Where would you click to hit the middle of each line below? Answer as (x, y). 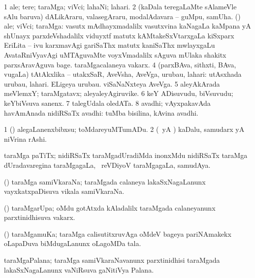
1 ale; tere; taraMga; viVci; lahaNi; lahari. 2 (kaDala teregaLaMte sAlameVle (120, 6)
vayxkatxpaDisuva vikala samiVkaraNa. (64, 191)
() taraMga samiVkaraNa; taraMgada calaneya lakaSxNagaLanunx (105, 181)
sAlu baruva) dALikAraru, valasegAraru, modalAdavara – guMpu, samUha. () (122, 16)
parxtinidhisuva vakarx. (40, 217)
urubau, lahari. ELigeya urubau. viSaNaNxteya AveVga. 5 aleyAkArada (112, 83)
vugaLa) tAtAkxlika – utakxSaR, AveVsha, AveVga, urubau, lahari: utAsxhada (123, 74)
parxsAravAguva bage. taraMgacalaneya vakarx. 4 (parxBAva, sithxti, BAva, (120, 64)
